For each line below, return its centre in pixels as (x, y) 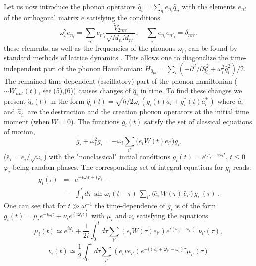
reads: (242, 167)
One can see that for (35, 205)
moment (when (27, 121)
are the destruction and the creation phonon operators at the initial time (138, 111)
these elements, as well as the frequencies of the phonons (90, 48)
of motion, (20, 132)
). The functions (95, 121)
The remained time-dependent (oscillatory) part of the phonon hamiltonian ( (121, 80)
